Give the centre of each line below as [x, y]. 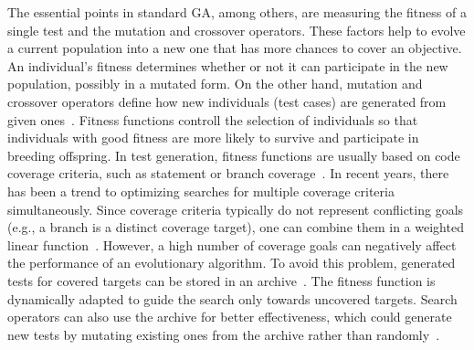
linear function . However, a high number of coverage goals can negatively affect [232, 244]
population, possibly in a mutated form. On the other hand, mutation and [215, 84]
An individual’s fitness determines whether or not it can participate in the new [228, 65]
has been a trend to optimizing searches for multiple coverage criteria [201, 191]
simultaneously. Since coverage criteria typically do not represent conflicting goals [236, 209]
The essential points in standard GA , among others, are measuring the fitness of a [237, 12]
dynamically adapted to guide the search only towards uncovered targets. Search [232, 298]
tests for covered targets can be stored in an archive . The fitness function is [221, 280]
